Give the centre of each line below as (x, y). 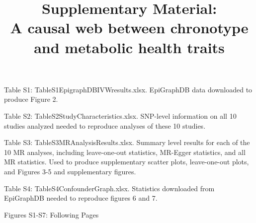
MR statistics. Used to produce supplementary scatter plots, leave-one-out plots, (127, 162)
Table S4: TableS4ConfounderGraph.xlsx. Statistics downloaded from (109, 188)
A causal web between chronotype (129, 28)
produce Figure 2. (31, 99)
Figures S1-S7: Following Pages (51, 214)
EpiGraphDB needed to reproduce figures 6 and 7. (81, 198)
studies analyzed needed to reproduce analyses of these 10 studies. (105, 125)
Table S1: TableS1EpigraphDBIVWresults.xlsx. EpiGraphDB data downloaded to (128, 89)
